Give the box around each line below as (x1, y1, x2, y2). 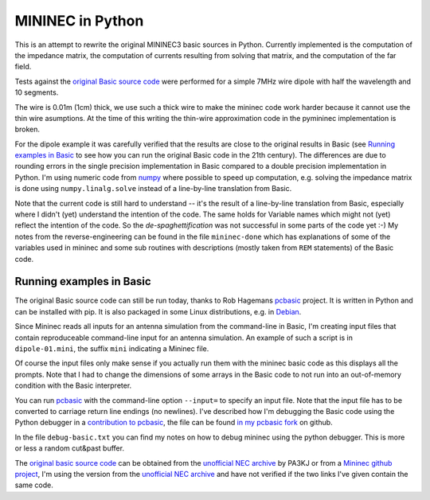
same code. (14, 480, 53, 490)
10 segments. (14, 88, 59, 97)
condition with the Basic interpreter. (14, 381, 132, 390)
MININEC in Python (14, 12, 144, 29)
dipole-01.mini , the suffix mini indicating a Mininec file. (14, 344, 209, 354)
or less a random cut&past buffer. (14, 443, 125, 453)
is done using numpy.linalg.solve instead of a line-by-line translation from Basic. (14, 184, 292, 193)
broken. (14, 124, 40, 135)
